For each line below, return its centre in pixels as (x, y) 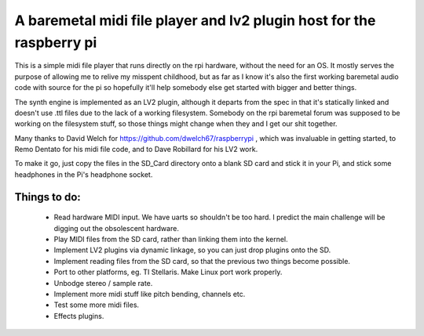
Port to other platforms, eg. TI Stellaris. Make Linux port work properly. (168, 272)
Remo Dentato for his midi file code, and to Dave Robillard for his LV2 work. (136, 150)
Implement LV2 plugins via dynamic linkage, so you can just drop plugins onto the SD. (192, 250)
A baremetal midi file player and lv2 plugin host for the (195, 20)
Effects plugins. (79, 316)
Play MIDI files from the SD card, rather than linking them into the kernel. (171, 240)
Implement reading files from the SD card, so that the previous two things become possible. (202, 261)
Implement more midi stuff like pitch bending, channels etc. (150, 294)
